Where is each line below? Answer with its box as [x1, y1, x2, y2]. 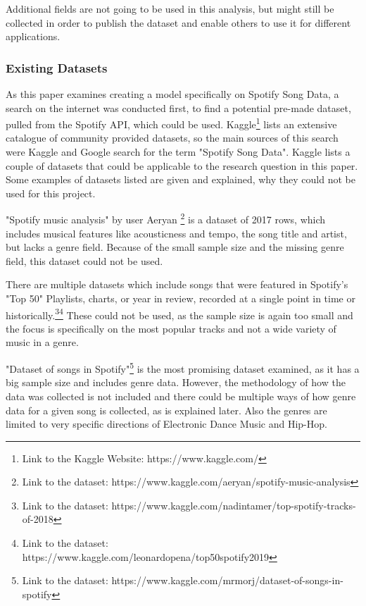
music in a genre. [6, 335, 79, 350]
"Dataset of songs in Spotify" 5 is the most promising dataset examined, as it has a [6, 359, 360, 376]
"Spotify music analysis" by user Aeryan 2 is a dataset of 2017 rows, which [6, 210, 326, 227]
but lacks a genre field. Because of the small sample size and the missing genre [6, 240, 344, 254]
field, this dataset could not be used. [6, 253, 163, 268]
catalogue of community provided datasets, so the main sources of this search [6, 130, 339, 145]
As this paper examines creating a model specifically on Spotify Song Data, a [6, 87, 339, 101]
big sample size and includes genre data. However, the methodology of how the [6, 375, 346, 390]
